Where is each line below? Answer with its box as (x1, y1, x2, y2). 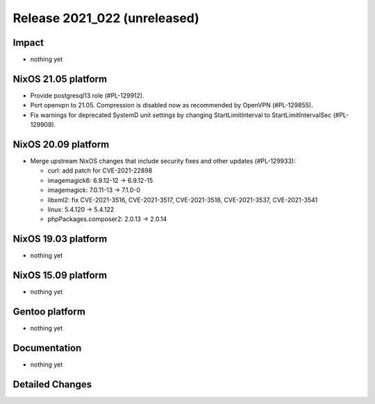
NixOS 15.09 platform (12, 270, 108, 281)
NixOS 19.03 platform (12, 233, 108, 245)
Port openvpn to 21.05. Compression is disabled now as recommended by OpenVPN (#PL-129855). (30, 101, 313, 109)
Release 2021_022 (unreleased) (12, 10, 199, 26)
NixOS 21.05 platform (12, 73, 108, 85)
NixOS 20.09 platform (12, 139, 110, 150)
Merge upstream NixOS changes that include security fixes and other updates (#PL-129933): (30, 157, 296, 166)
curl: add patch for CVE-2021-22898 (47, 166, 153, 175)
